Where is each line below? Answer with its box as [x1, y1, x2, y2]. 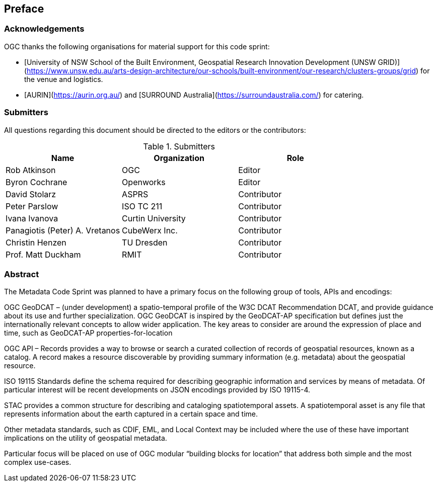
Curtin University [122, 213, 186, 223]
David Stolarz [6, 189, 56, 199]
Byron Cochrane [6, 177, 67, 187]
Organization [154, 152, 204, 163]
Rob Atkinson [6, 165, 56, 175]
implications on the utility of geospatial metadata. [4, 434, 167, 443]
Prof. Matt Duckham [6, 249, 81, 260]
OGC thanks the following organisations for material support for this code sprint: [4, 42, 270, 51]
